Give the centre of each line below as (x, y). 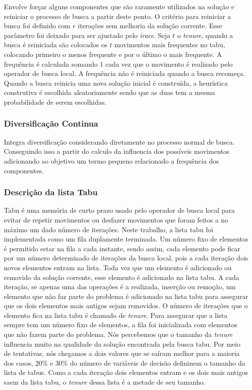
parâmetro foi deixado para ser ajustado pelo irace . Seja (87, 35)
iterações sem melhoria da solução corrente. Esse (150, 26)
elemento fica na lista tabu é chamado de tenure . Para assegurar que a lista (116, 315)
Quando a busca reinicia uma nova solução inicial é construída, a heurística (116, 83)
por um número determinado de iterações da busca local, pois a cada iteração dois (126, 258)
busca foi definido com (37, 26)
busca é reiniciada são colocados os (56, 45)
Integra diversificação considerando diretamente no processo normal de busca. (119, 141)
